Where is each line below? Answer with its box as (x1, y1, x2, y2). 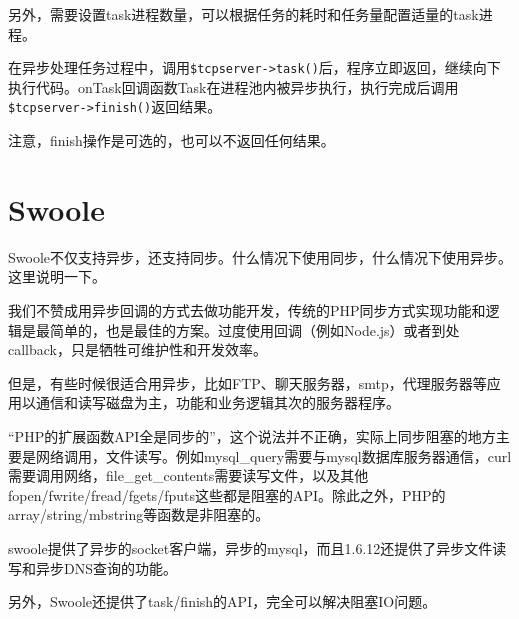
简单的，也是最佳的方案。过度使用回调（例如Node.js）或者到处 (49, 319, 460, 340)
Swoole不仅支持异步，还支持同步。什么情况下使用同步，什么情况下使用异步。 (8, 246, 512, 267)
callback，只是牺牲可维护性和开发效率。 (8, 339, 267, 360)
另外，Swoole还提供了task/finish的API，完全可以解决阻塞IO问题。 (8, 591, 437, 612)
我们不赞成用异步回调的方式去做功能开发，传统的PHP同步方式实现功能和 (8, 300, 486, 320)
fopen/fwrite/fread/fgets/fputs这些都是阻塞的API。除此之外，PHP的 (8, 484, 446, 505)
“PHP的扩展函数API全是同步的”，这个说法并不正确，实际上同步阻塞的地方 (8, 425, 496, 446)
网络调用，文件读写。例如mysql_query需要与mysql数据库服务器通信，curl (35, 445, 512, 466)
